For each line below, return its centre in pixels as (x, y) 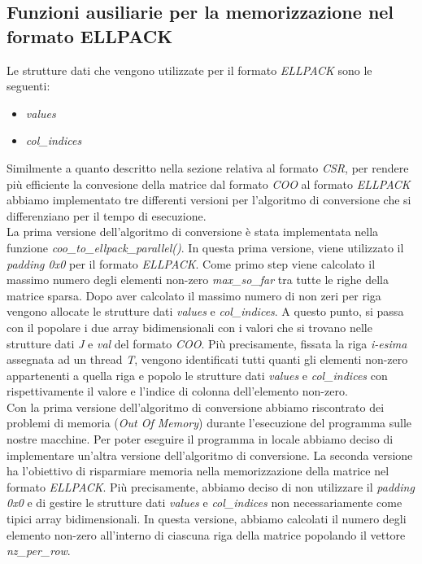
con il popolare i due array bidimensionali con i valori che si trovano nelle (189, 327)
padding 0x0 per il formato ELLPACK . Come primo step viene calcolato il (191, 263)
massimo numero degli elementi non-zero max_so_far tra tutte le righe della (198, 280)
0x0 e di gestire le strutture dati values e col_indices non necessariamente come (204, 503)
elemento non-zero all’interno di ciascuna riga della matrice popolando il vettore (206, 534)
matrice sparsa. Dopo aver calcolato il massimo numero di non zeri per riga (194, 295)
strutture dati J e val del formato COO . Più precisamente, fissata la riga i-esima (207, 343)
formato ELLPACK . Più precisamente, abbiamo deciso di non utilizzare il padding (211, 486)
